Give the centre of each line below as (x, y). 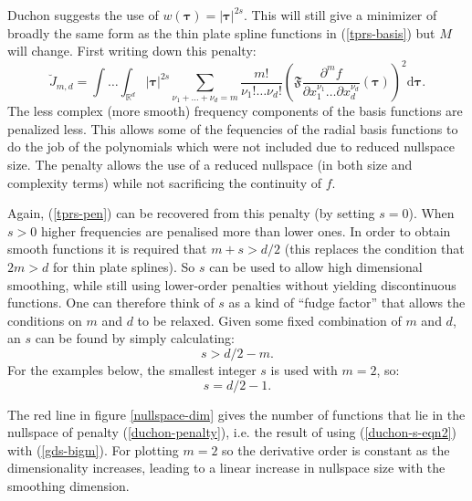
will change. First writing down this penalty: (132, 51)
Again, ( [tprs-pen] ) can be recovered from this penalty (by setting (191, 213)
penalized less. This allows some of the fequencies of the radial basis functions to (233, 128)
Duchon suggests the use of (83, 15)
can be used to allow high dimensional (316, 267)
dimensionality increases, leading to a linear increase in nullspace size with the (226, 468)
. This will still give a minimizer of (340, 15)
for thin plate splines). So (124, 267)
